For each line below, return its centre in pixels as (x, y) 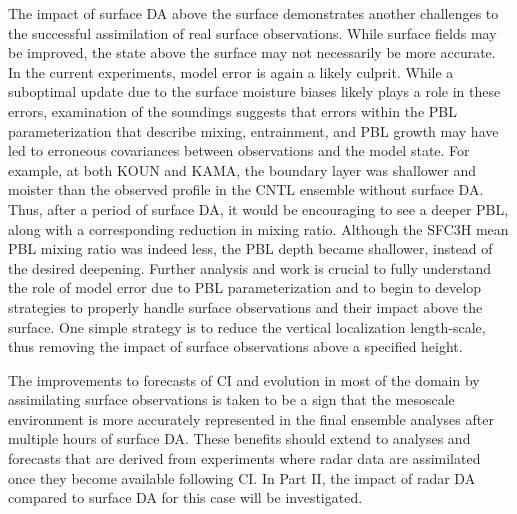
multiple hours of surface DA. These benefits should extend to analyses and (239, 438)
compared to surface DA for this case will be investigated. (185, 497)
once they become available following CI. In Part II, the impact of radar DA (242, 477)
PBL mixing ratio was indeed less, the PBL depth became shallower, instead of (250, 248)
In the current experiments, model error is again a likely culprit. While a (231, 71)
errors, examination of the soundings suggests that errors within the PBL (232, 110)
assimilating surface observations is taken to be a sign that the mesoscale (231, 399)
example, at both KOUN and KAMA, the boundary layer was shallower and (242, 169)
